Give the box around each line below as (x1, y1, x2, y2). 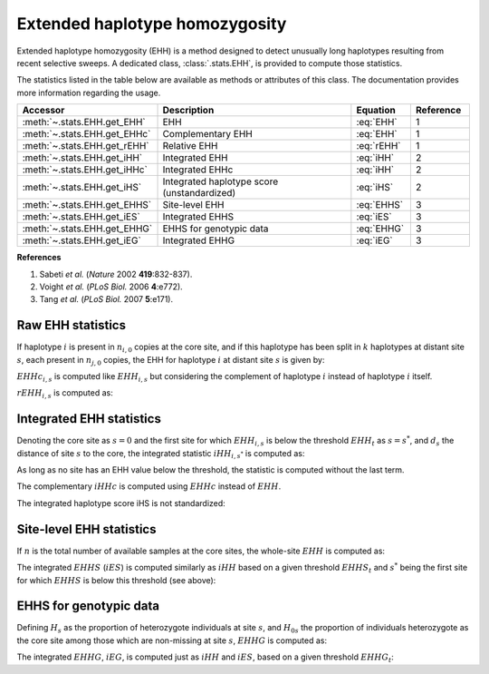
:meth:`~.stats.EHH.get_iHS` (22, 181, 142, 194)
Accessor (22, 104, 65, 117)
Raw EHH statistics (16, 317, 127, 333)
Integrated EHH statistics (16, 411, 162, 426)
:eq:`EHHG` (356, 222, 405, 235)
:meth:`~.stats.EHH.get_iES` (22, 210, 140, 223)
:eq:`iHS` (356, 181, 394, 194)
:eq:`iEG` (356, 234, 393, 247)
